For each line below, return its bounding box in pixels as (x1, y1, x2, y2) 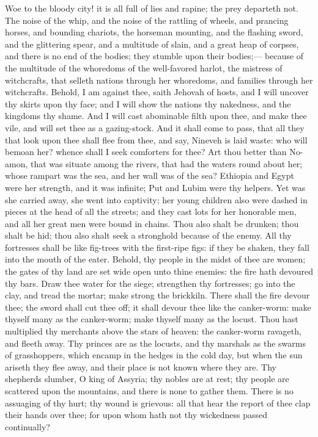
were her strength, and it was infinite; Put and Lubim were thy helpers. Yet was (5, 181, 306, 193)
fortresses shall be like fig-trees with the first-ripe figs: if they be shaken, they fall (5, 240, 309, 253)
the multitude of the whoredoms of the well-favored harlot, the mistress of (5, 61, 283, 74)
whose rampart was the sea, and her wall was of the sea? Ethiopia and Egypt (5, 169, 294, 182)
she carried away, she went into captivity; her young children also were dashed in (5, 193, 308, 206)
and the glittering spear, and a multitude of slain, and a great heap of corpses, (5, 37, 299, 50)
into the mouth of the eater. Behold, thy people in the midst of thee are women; (5, 253, 306, 265)
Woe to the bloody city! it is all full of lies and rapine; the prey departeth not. (5, 2, 298, 14)
